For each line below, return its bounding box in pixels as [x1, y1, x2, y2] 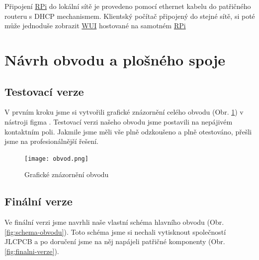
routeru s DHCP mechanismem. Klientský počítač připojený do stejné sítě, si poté [4, 10, 255, 21]
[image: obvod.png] [24, 155, 88, 162]
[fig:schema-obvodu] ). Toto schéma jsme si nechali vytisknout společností [4, 226, 226, 237]
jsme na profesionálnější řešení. [4, 136, 98, 146]
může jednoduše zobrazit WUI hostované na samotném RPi [4, 20, 186, 31]
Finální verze [4, 194, 73, 209]
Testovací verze [4, 83, 84, 99]
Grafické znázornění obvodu [24, 169, 109, 180]
